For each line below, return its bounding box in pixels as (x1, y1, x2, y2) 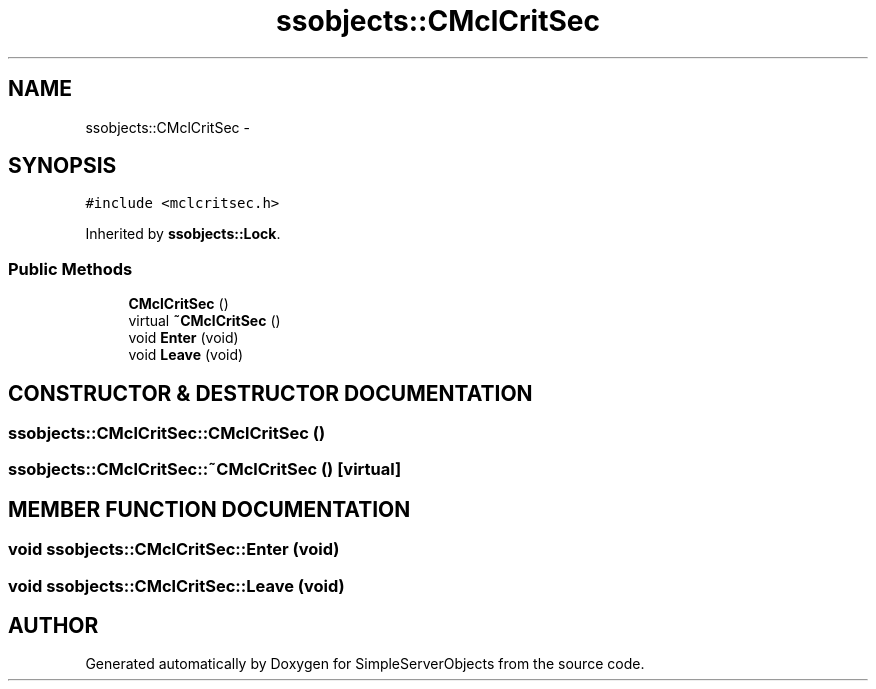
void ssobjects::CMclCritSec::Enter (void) (8, 539, 340, 560)
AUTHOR (8, 613, 99, 639)
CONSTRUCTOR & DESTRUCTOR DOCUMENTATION (8, 380, 533, 406)
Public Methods (8, 258, 133, 279)
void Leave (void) (128, 346, 244, 364)
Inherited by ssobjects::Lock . (85, 225, 281, 243)
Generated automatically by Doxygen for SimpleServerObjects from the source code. (85, 655, 645, 673)
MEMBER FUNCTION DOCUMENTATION (8, 496, 411, 522)
